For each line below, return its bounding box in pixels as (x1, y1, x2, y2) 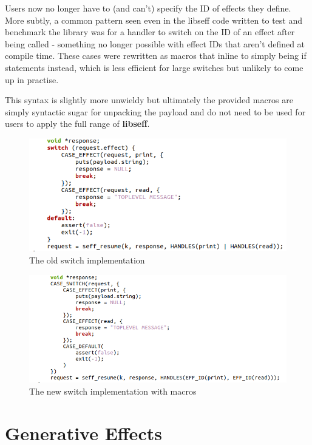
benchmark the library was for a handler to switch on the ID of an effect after (5, 25, 295, 38)
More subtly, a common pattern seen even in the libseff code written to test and (5, 13, 302, 26)
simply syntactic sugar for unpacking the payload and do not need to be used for (5, 105, 306, 118)
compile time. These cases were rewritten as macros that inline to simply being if (5, 49, 307, 62)
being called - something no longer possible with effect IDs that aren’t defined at (5, 37, 305, 50)
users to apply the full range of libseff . (5, 117, 150, 130)
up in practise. (5, 73, 59, 86)
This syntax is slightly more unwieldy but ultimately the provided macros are (5, 93, 293, 106)
